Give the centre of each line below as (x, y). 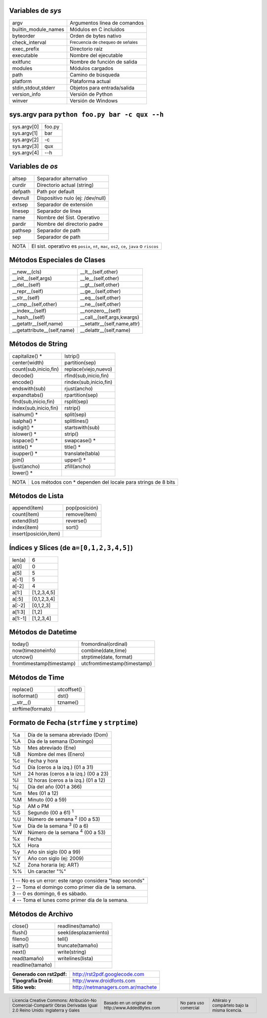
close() (20, 926)
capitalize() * (27, 356)
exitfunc (22, 62)
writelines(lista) (75, 958)
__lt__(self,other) (99, 272)
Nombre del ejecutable (96, 55)
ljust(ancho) (26, 466)
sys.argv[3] (25, 146)
